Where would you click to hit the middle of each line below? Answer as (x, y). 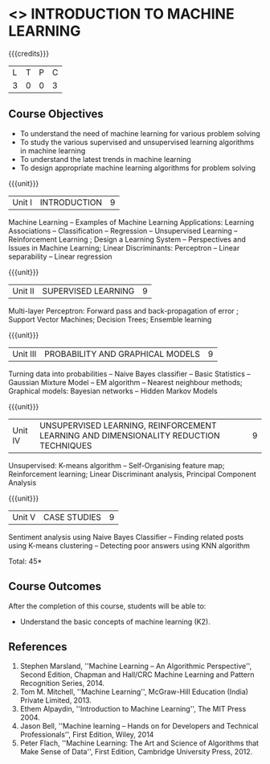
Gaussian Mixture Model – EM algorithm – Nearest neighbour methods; (125, 382)
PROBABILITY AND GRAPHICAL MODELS (122, 354)
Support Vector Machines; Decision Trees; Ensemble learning (110, 319)
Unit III (25, 354)
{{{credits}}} (29, 53)
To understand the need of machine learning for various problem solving (140, 133)
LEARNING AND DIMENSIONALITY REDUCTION (130, 435)
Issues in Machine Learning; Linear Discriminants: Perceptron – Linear (124, 247)
